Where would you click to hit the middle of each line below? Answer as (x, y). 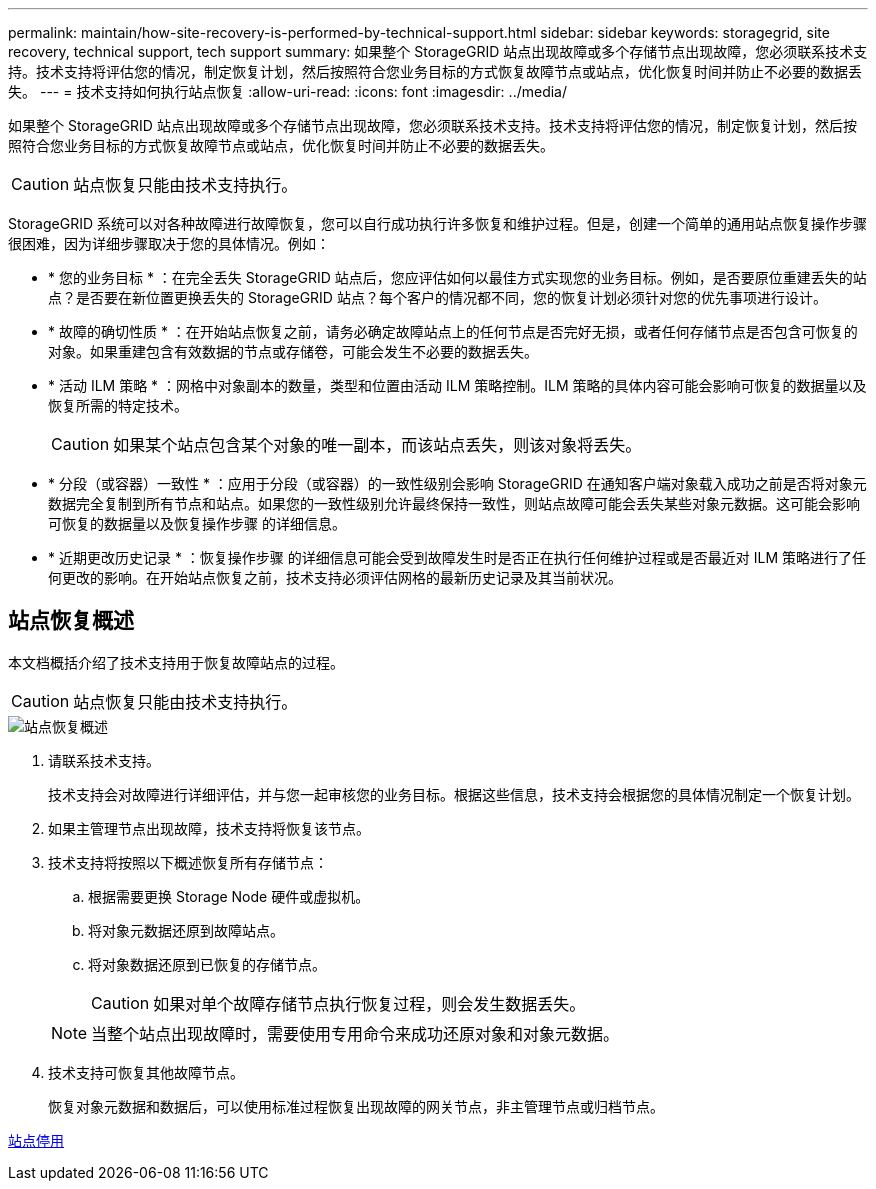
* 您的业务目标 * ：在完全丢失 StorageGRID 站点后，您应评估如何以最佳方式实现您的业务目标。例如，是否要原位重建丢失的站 (457, 277)
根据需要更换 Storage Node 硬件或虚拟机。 (229, 896)
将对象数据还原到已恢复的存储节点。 (207, 964)
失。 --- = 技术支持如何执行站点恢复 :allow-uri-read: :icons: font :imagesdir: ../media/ (288, 91)
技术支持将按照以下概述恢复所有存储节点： (188, 862)
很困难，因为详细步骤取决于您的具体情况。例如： (169, 243)
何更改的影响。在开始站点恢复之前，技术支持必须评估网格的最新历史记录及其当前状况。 (335, 577)
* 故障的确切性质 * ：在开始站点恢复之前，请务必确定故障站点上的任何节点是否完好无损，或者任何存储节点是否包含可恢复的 (453, 331)
